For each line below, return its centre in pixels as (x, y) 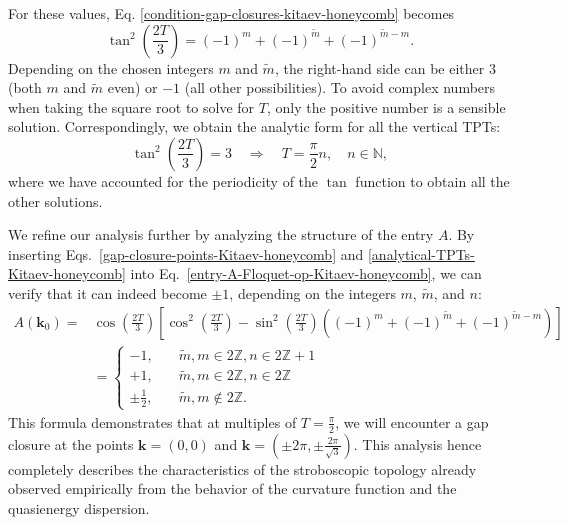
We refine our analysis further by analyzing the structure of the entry (221, 234)
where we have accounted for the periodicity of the (163, 180)
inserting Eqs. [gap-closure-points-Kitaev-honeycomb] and (186, 253)
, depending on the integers (312, 292)
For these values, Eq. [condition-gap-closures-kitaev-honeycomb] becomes (231, 13)
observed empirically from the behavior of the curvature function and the (232, 488)
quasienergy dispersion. (79, 507)
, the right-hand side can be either (379, 67)
